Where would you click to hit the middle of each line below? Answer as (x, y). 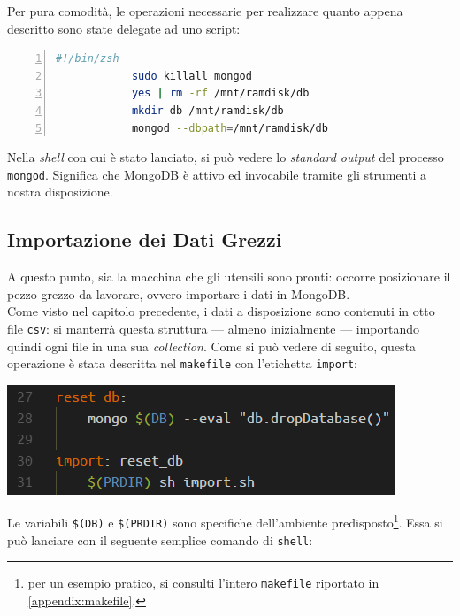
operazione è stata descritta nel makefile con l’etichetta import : (183, 363)
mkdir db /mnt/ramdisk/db (207, 110)
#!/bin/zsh (88, 59)
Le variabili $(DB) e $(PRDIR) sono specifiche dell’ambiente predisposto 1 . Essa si (225, 521)
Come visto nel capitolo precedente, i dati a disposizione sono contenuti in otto (221, 311)
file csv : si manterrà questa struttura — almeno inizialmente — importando (214, 328)
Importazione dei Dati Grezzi (145, 239)
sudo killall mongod (192, 76)
